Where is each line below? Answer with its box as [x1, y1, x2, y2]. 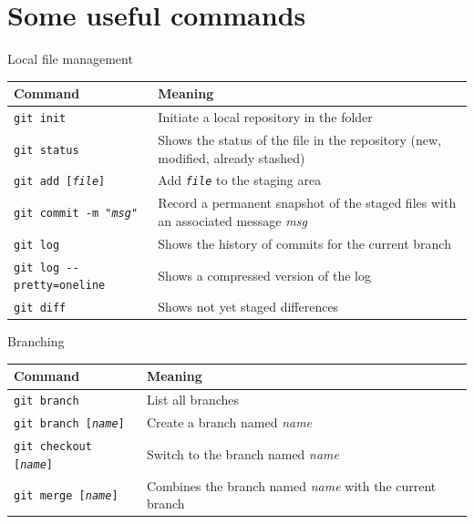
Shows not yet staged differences [158, 297, 339, 316]
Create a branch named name [146, 413, 313, 432]
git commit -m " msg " [14, 207, 139, 221]
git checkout [14, 440, 92, 454]
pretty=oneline [14, 279, 106, 293]
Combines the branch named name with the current [146, 476, 437, 495]
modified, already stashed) [158, 148, 305, 167]
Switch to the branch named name [146, 444, 339, 463]
